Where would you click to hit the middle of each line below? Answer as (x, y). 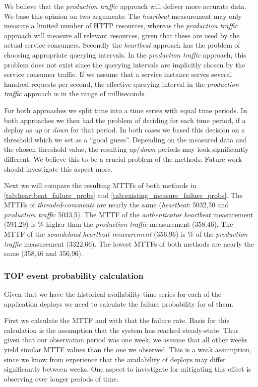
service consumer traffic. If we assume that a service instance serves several (118, 74)
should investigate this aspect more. (58, 168)
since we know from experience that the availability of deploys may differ (115, 359)
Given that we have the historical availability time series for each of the (113, 294)
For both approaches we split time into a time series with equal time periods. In (126, 110)
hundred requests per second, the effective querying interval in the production (122, 84)
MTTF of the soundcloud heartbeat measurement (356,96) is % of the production (126, 234)
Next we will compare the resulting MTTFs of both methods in (100, 185)
